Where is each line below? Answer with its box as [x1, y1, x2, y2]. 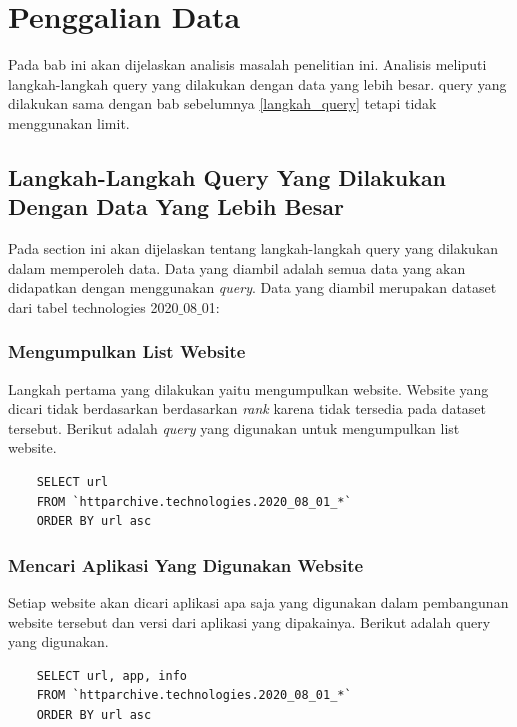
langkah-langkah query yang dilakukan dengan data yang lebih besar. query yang [8, 73, 507, 94]
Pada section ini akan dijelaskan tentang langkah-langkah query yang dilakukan [8, 238, 499, 259]
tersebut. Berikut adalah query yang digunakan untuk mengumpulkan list [8, 417, 460, 438]
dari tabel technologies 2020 [8, 296, 179, 317]
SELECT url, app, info [36, 668, 187, 683]
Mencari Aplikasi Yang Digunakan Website [8, 552, 364, 577]
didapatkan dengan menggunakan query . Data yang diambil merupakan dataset [8, 277, 497, 298]
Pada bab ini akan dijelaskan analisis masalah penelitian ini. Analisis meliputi [8, 54, 487, 75]
